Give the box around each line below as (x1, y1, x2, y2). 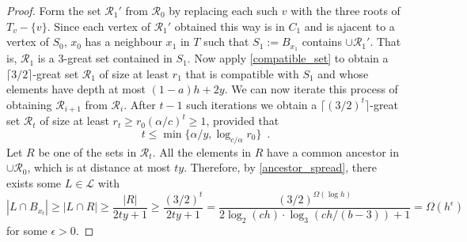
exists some (6, 174, 62, 191)
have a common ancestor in (267, 143, 400, 160)
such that (203, 33, 249, 50)
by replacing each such (169, 2, 279, 18)
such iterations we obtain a (186, 96, 317, 112)
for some (6, 221, 47, 238)
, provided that (206, 112, 279, 129)
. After (123, 96, 156, 112)
